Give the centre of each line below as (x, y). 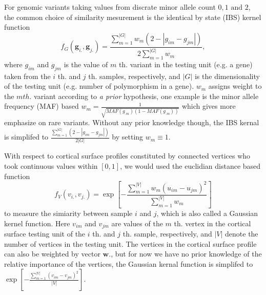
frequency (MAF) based (42, 106)
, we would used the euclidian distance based (190, 165)
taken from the (27, 76)
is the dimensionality (227, 76)
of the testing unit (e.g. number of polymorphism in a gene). (99, 86)
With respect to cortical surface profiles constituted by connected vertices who (127, 156)
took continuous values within (51, 165)
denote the (242, 234)
